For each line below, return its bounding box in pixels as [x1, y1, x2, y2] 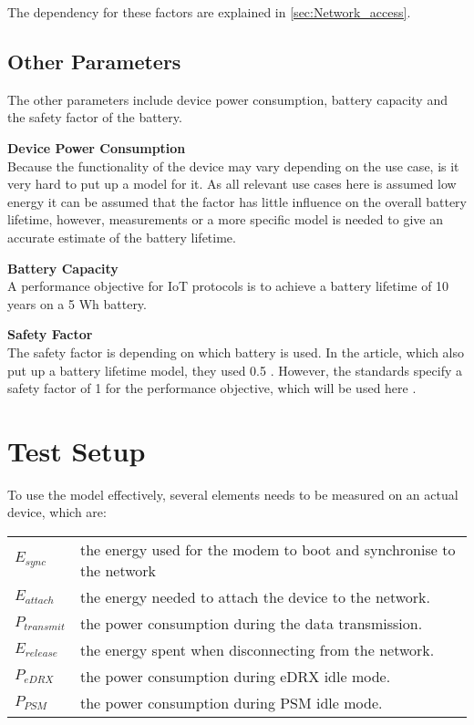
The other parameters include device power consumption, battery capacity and [7, 89, 448, 109]
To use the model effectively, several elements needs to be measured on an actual [7, 484, 459, 503]
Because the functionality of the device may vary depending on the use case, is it [7, 156, 459, 175]
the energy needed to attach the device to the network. [79, 586, 430, 608]
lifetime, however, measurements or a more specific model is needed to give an [7, 210, 443, 229]
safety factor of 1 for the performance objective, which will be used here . [7, 378, 417, 398]
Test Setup [7, 431, 146, 469]
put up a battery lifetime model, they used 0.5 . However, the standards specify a [7, 360, 462, 379]
